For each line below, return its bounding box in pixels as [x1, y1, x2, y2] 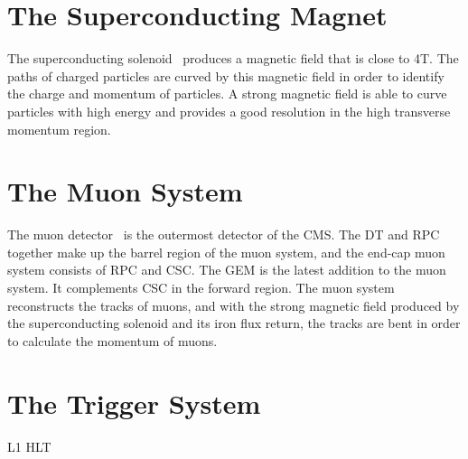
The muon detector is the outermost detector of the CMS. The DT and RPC [7, 225, 440, 244]
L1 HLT [7, 436, 51, 455]
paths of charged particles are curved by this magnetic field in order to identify [7, 66, 445, 85]
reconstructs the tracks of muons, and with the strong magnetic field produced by [7, 295, 460, 314]
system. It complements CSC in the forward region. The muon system [7, 278, 395, 296]
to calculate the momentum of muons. [7, 331, 218, 350]
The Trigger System [7, 384, 261, 421]
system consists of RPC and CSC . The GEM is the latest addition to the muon [7, 260, 446, 279]
